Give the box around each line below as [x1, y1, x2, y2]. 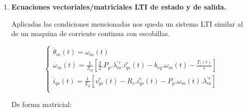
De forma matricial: [11, 99, 72, 109]
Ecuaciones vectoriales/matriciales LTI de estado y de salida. [11, 2, 226, 12]
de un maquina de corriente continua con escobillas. [11, 28, 170, 39]
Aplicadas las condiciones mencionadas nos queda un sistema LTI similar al [11, 18, 243, 29]
